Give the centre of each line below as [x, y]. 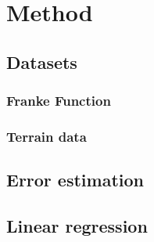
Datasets [42, 61]
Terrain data [47, 136]
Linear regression [77, 226]
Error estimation [75, 180]
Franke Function [59, 101]
